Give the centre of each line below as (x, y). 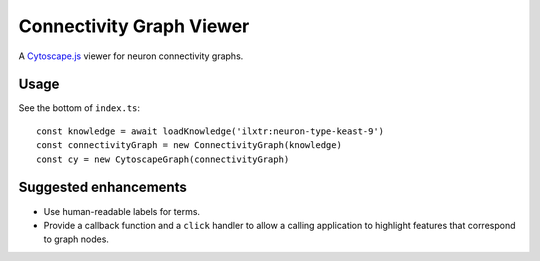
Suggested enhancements (102, 187)
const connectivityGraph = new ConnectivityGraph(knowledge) (189, 145)
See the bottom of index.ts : (79, 108)
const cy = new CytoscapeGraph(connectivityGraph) (163, 159)
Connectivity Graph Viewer (134, 26)
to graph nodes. (76, 239)
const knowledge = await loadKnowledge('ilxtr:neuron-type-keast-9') (210, 131)
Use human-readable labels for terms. (121, 211)
